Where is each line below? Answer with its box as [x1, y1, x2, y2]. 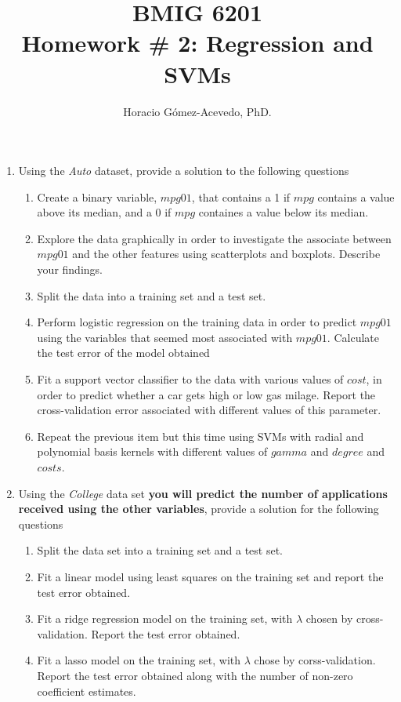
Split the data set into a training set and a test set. [37, 542, 283, 558]
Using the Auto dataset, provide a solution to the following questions [18, 162, 349, 179]
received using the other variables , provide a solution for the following [18, 500, 379, 517]
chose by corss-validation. [254, 652, 376, 668]
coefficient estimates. [37, 682, 136, 699]
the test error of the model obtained [37, 344, 210, 361]
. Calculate [327, 329, 379, 345]
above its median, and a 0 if [37, 204, 172, 220]
